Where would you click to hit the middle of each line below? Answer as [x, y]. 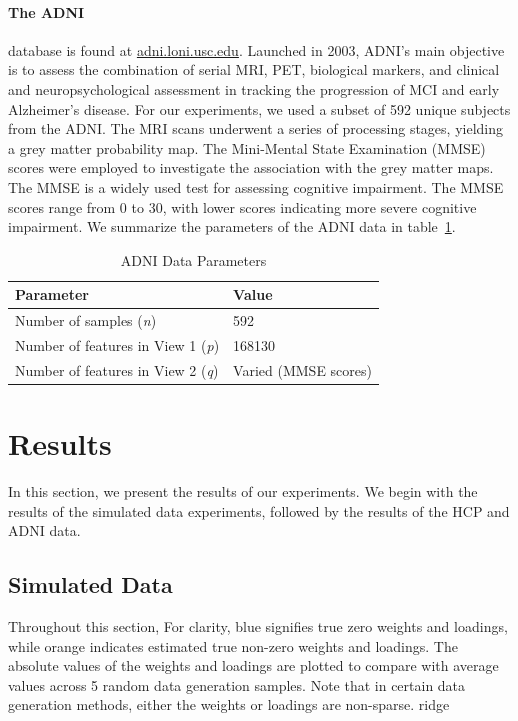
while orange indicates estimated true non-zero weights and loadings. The [233, 645]
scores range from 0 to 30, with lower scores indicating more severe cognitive [242, 206]
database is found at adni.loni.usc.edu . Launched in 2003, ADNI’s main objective [256, 49]
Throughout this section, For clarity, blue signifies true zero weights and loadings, [258, 626]
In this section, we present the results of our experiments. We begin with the [243, 491]
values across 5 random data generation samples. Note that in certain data [237, 684]
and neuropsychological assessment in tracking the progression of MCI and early [254, 88]
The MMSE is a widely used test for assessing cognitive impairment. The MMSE [256, 186]
